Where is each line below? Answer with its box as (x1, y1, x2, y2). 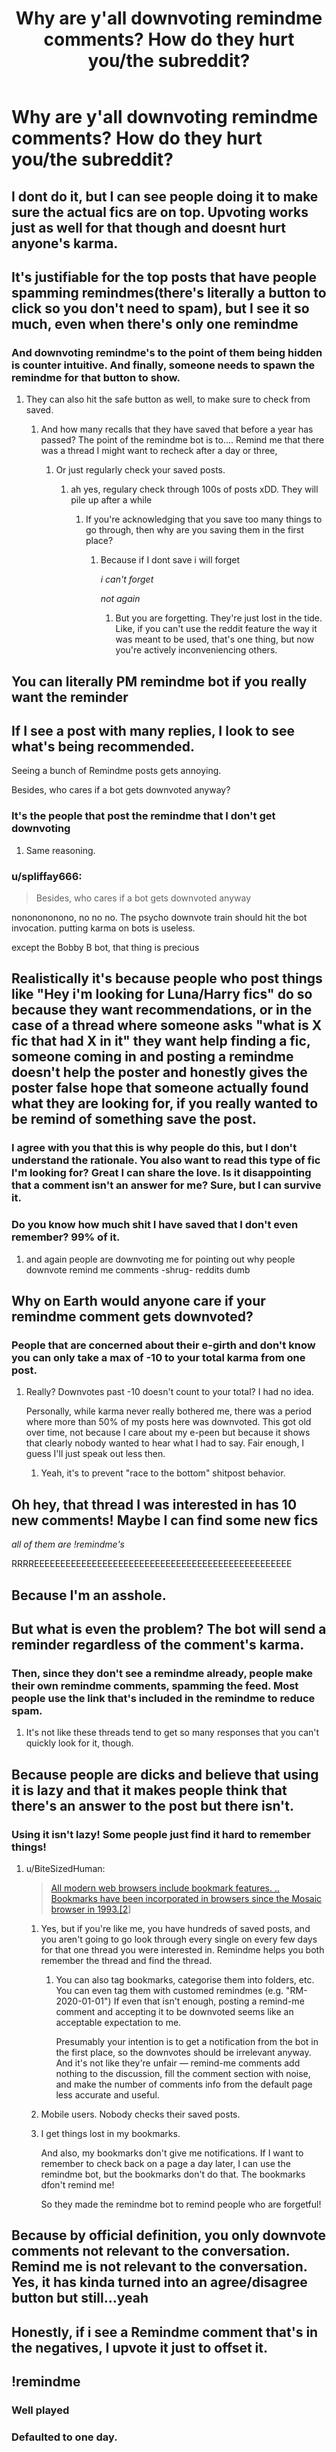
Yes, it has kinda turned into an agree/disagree (11, 2274, 308, 2291)
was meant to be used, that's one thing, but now (115, 633, 315, 646)
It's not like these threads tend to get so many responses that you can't (25, 1727, 320, 1739)
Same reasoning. (25, 844, 96, 856)
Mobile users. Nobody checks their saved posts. (40, 2108, 241, 2120)
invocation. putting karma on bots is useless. (11, 922, 196, 934)
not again (100, 593, 141, 605)
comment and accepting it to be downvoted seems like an (55, 2005, 294, 2017)
